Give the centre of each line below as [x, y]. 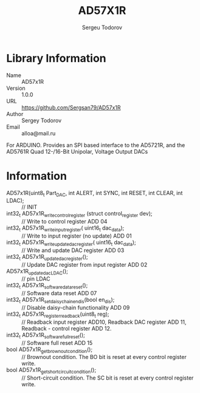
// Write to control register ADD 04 [64, 222]
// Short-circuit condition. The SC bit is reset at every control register [108, 378]
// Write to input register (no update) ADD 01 [77, 236]
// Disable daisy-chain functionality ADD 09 [76, 308]
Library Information [56, 58]
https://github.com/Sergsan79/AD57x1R [71, 108]
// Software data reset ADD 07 [59, 293]
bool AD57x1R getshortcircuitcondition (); [51, 371]
